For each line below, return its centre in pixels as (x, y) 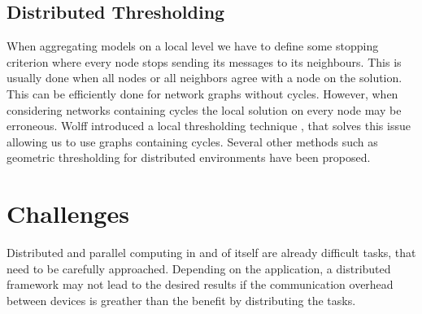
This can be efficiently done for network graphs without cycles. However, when (202, 93)
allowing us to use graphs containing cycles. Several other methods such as (192, 141)
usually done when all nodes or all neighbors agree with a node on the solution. (204, 78)
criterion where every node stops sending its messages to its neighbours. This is (204, 61)
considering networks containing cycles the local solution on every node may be (204, 109)
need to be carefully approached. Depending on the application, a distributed (199, 268)
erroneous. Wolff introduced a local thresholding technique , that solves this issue (209, 126)
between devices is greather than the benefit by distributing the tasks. (181, 300)
